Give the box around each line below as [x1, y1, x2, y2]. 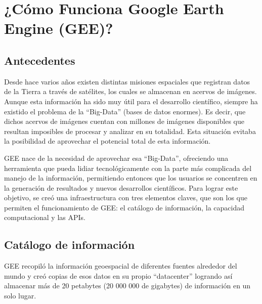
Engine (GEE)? [4, 18, 113, 38]
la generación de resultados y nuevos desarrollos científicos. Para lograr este [4, 182, 238, 193]
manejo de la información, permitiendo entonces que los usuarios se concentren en [4, 172, 257, 183]
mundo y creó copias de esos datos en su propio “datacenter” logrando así [4, 270, 233, 281]
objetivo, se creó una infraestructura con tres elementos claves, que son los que [4, 192, 247, 203]
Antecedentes [4, 52, 75, 68]
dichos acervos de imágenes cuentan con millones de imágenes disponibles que [4, 116, 244, 126]
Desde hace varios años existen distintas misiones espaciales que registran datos [4, 76, 250, 86]
